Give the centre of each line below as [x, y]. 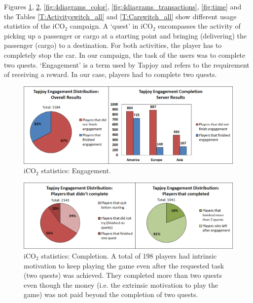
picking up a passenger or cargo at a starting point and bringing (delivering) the [126, 35]
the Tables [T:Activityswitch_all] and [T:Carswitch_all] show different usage [120, 16]
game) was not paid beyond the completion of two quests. [111, 294]
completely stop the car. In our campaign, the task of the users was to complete [125, 55]
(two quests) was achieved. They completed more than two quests [123, 275]
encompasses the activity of [199, 26]
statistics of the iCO [35, 26]
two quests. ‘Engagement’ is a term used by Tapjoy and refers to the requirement [127, 64]
